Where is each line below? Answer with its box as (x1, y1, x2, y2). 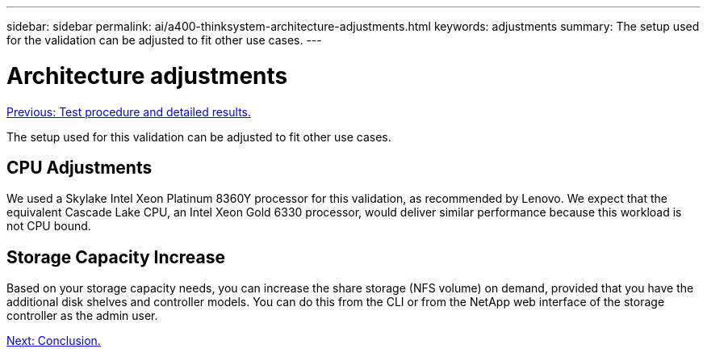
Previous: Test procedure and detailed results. (6, 104, 251, 119)
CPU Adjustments (6, 157, 153, 178)
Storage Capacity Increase (6, 246, 226, 267)
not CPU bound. (6, 219, 91, 233)
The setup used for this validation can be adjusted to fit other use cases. (6, 129, 391, 144)
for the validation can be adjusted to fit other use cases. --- (6, 33, 322, 47)
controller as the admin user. (6, 309, 158, 323)
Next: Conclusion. (6, 334, 101, 348)
